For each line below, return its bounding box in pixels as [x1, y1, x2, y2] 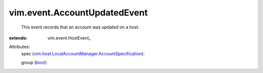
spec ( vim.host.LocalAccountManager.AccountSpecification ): [21, 51, 145, 57]
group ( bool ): [21, 59, 48, 65]
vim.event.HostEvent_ [47, 35, 91, 41]
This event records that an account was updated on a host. [21, 24, 140, 30]
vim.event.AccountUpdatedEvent [9, 7, 148, 18]
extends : [9, 35, 28, 41]
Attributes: [9, 44, 30, 50]
